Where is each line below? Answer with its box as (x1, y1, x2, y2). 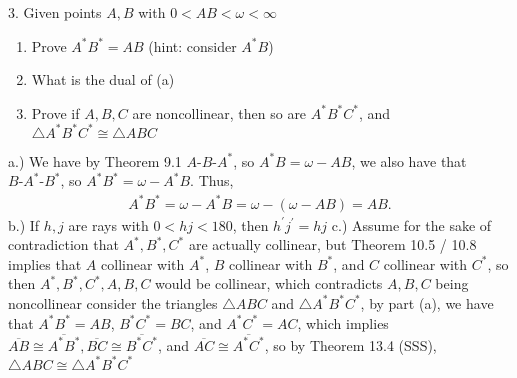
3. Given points (8, 2, 102, 22)
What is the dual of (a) (31, 69, 175, 90)
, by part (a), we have (360, 292, 494, 313)
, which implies (297, 312, 389, 333)
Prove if (31, 102, 80, 123)
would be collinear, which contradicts (155, 273, 383, 294)
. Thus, (190, 170, 234, 191)
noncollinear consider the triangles (8, 292, 218, 313)
